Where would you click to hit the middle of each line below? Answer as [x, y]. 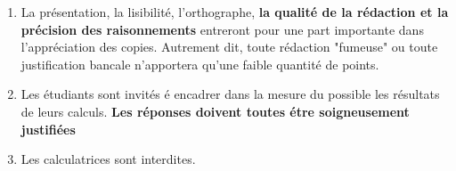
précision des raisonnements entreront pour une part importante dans [222, 29]
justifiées [48, 129]
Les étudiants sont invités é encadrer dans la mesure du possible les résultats [230, 94]
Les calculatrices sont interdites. [108, 159]
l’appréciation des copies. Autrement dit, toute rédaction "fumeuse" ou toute [229, 47]
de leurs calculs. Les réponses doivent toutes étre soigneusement [215, 111]
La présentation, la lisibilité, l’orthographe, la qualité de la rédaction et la [235, 12]
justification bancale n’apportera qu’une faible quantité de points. [200, 64]
